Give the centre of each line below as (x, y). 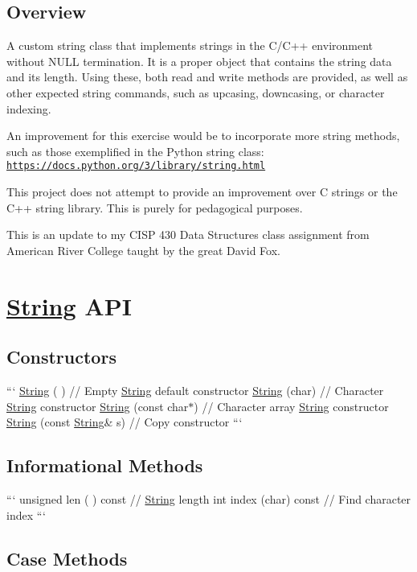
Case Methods (67, 558)
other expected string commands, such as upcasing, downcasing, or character (196, 92)
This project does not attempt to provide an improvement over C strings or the (202, 192)
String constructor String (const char (98, 406)
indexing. (29, 108)
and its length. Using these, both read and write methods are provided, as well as (207, 77)
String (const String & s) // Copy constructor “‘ (125, 422)
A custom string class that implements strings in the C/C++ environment (190, 45)
